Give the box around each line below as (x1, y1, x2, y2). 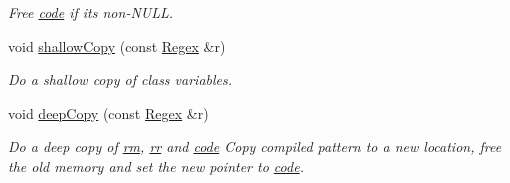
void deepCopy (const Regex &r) (8, 102, 209, 123)
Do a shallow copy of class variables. (8, 69, 233, 90)
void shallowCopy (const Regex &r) (8, 35, 226, 56)
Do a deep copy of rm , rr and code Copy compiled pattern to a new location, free (8, 136, 502, 157)
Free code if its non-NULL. (8, 2, 174, 22)
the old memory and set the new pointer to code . (8, 155, 304, 176)
